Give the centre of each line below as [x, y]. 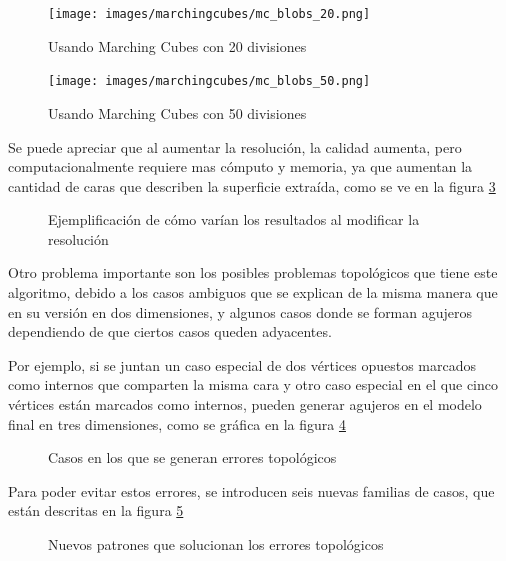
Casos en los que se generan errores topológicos [192, 457]
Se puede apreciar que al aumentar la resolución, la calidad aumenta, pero [235, 146]
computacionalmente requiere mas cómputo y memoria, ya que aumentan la [240, 166]
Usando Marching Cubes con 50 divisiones [177, 112]
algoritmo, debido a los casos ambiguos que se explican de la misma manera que [253, 292]
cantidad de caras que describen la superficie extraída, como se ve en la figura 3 [252, 185]
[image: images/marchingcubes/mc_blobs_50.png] [209, 81]
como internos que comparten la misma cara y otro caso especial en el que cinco [253, 384]
